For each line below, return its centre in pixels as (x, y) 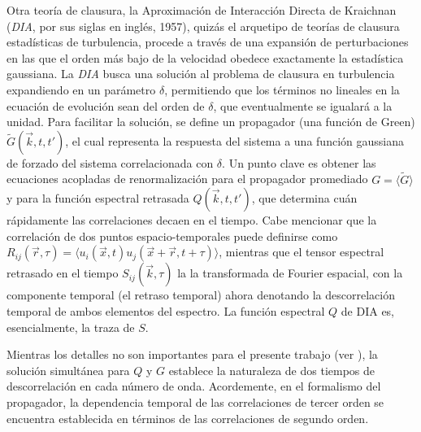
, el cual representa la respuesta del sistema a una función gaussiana (234, 140)
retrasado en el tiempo (63, 273)
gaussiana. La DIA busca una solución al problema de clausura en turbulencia (201, 74)
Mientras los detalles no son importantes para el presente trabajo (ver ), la (192, 354)
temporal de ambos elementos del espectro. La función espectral (166, 310)
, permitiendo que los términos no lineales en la (282, 89)
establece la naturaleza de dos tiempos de (272, 370)
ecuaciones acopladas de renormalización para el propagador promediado (187, 179)
